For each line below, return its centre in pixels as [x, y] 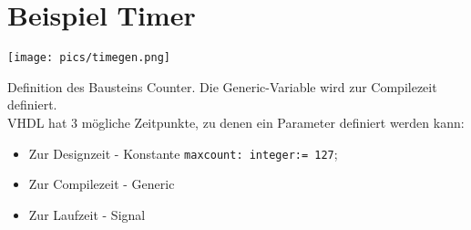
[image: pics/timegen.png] [89, 58]
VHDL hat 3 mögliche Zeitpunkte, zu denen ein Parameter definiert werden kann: [236, 122]
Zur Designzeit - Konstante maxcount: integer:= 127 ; [183, 153]
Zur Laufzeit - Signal [87, 214]
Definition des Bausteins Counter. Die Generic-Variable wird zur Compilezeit [222, 86]
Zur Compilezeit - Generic [102, 184]
